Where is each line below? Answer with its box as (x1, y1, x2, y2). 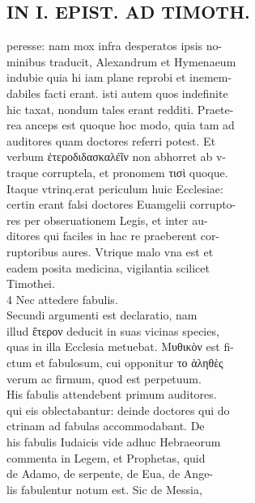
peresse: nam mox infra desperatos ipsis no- (6, 37, 223, 54)
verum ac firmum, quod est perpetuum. (6, 370, 202, 387)
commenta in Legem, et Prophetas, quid (6, 449, 206, 466)
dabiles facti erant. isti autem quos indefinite (6, 84, 228, 101)
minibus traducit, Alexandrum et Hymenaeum (6, 53, 236, 70)
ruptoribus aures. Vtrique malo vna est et (6, 243, 214, 260)
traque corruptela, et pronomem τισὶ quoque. (6, 163, 228, 180)
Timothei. (6, 275, 55, 292)
